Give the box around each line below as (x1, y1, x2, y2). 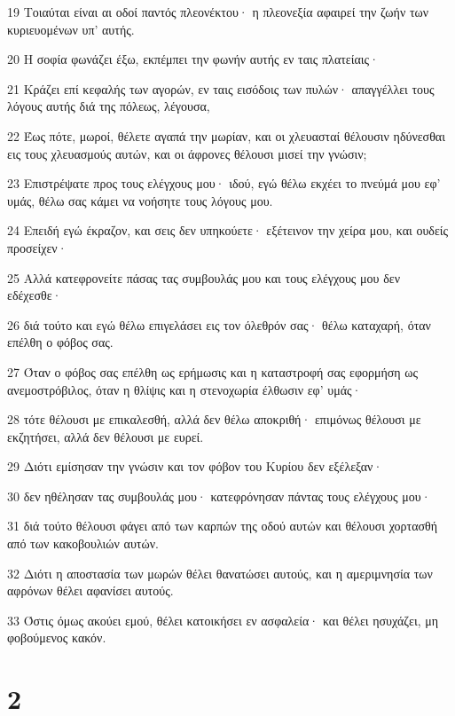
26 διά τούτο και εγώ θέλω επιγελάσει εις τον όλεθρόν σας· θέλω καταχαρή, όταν (7, 315, 431, 334)
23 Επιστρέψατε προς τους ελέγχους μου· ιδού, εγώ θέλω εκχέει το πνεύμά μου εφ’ (7, 174, 441, 193)
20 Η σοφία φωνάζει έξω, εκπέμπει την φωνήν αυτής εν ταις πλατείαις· (7, 50, 380, 68)
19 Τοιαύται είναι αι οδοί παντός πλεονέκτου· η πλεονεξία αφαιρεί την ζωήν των (7, 3, 429, 20)
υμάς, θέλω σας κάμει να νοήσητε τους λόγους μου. (7, 191, 273, 209)
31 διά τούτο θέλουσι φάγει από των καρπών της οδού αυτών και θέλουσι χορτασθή (7, 516, 438, 535)
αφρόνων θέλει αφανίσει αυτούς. (7, 581, 174, 600)
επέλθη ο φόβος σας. (7, 333, 114, 351)
